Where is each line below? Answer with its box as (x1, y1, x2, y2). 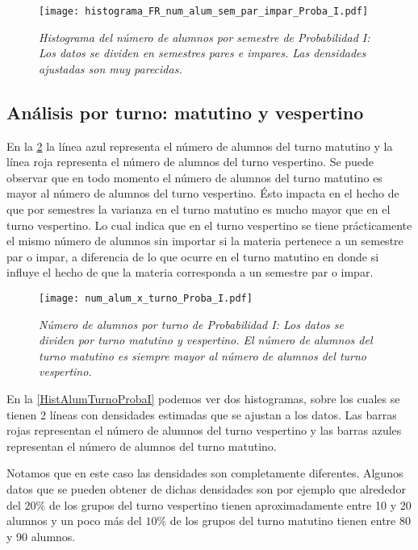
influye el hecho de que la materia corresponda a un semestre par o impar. (6, 264, 374, 281)
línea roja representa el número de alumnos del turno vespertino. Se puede (6, 153, 374, 170)
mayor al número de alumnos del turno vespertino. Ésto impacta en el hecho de (6, 185, 399, 202)
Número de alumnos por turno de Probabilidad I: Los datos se (39, 315, 344, 332)
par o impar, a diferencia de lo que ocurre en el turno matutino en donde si (6, 248, 379, 265)
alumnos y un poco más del (6, 512, 142, 529)
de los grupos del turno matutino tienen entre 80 (169, 512, 411, 529)
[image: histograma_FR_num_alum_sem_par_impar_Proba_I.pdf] (39, 6, 369, 17)
